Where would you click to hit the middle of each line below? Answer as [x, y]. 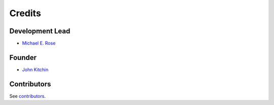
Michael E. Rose [39, 43]
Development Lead [40, 31]
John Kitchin [35, 69]
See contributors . [27, 96]
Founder [23, 57]
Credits [25, 13]
